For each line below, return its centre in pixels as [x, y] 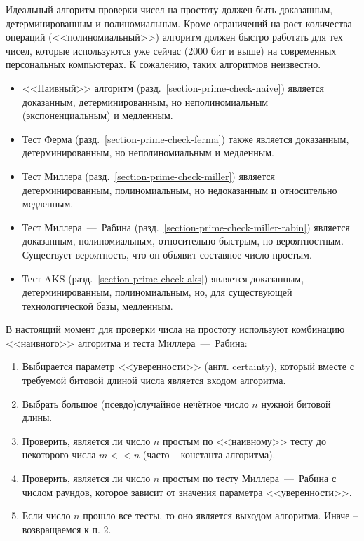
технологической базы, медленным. [97, 305]
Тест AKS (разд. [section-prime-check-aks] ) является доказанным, [163, 278]
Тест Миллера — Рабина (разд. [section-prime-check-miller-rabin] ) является [186, 227]
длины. [37, 417]
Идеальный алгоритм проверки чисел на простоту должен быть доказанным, [169, 9]
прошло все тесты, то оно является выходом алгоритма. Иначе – [221, 515]
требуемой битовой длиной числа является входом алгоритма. [154, 380]
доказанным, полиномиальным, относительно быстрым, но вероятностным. [183, 241]
